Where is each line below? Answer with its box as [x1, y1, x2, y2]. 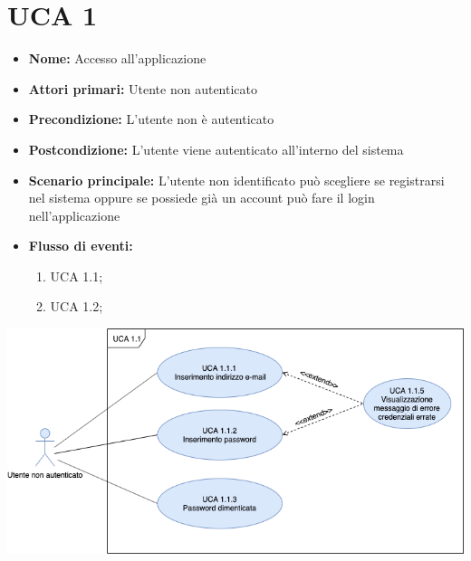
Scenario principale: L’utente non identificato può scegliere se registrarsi [28, 170, 445, 189]
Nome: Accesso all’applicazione [28, 49, 207, 68]
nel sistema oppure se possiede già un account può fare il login [28, 188, 375, 207]
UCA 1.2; [50, 297, 103, 316]
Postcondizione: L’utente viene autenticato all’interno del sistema [28, 139, 404, 158]
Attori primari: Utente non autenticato [28, 79, 258, 98]
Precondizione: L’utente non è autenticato [28, 109, 274, 128]
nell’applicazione [28, 205, 120, 224]
